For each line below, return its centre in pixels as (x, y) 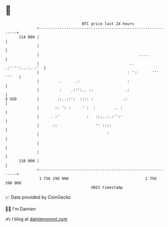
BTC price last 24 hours (108, 24)
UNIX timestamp (107, 187)
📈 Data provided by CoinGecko (38, 197)
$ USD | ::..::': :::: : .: (66, 99)
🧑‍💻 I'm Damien (21, 209)
